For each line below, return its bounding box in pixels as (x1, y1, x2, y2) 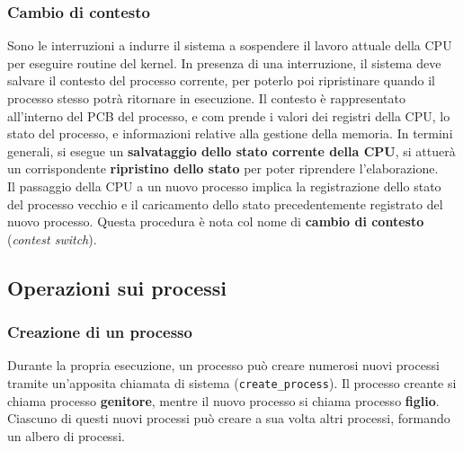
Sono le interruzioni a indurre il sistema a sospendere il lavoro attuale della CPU (7, 36, 452, 55)
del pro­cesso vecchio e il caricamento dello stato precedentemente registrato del (7, 194, 443, 213)
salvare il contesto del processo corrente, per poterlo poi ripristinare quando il (7, 71, 435, 90)
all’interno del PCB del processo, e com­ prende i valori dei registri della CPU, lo (7, 106, 450, 125)
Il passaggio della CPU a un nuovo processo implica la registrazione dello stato (7, 176, 441, 195)
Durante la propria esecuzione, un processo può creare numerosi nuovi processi (7, 356, 440, 375)
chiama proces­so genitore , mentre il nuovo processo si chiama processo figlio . (7, 391, 440, 410)
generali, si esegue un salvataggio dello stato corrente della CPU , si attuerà (7, 141, 456, 160)
